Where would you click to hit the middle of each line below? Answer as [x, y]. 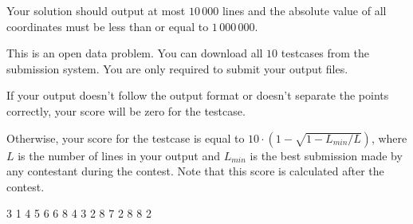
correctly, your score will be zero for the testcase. [126, 110]
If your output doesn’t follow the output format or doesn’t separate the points [198, 95]
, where [389, 138]
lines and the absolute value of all [304, 10]
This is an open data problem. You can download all [135, 53]
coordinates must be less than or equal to [108, 26]
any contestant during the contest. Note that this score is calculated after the [195, 171]
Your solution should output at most [96, 10]
